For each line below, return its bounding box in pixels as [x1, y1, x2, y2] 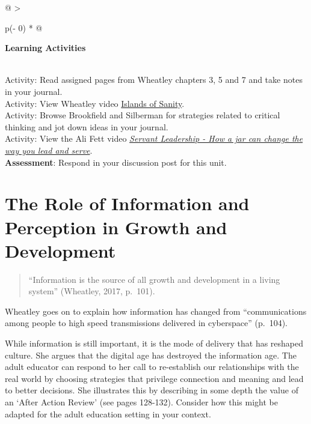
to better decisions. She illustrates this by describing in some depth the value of [5, 384, 298, 396]
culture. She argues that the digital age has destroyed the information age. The [5, 348, 297, 361]
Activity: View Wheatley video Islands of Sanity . [5, 97, 185, 109]
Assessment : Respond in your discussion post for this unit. [5, 156, 227, 168]
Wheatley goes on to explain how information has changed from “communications [5, 304, 307, 317]
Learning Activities [5, 41, 86, 54]
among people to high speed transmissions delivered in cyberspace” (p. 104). [5, 316, 288, 329]
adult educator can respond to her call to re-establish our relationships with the [5, 360, 299, 373]
